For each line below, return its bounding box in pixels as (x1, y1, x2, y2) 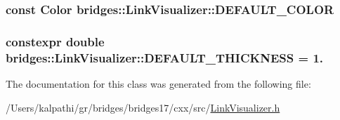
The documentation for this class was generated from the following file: (6, 76, 311, 91)
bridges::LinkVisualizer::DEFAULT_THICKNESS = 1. (6, 48, 324, 66)
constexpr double (6, 32, 105, 50)
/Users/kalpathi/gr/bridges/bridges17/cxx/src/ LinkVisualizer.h (6, 100, 280, 114)
